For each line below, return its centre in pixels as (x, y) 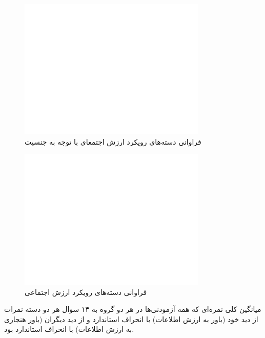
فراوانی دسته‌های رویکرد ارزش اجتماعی (86, 292)
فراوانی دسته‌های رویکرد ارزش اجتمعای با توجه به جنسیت (113, 141)
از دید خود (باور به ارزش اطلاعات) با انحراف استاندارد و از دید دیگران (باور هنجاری (131, 319)
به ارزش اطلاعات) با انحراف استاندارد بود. (69, 329)
